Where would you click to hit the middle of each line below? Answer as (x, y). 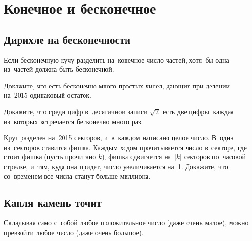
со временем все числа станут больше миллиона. (77, 176)
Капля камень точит (53, 202)
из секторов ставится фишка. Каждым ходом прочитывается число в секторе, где (126, 147)
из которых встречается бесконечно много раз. (73, 121)
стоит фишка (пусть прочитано (50, 157)
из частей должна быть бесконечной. (59, 69)
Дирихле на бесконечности (67, 39)
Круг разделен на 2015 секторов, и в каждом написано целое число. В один (119, 138)
